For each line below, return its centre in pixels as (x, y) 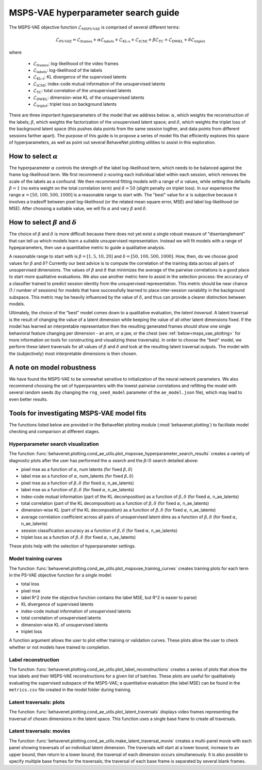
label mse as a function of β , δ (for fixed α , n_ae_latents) (78, 490)
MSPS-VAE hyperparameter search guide (94, 13)
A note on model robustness (53, 367)
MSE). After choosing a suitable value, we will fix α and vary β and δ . (78, 209)
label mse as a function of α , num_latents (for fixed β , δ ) (77, 476)
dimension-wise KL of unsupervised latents (65, 625)
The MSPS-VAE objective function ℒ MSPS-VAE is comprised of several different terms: (94, 28)
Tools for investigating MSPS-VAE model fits (78, 413)
